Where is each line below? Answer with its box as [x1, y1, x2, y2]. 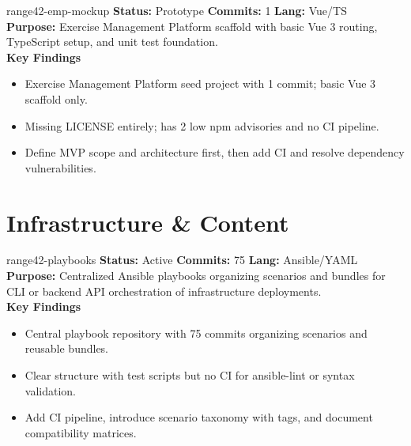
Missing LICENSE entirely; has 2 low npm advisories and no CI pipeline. [25, 117, 379, 134]
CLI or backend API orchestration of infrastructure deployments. [6, 282, 322, 299]
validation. [25, 382, 76, 399]
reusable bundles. [25, 340, 109, 357]
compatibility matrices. [25, 424, 137, 440]
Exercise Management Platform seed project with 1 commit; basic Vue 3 [25, 75, 376, 92]
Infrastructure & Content [6, 206, 289, 238]
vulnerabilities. [25, 159, 96, 176]
